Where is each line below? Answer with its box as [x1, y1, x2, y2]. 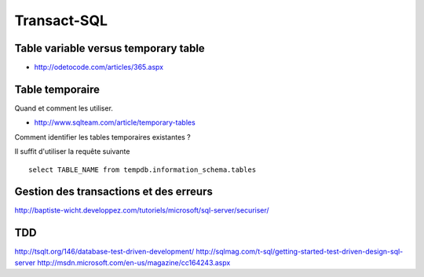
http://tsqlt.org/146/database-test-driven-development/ [14, 247, 195, 257]
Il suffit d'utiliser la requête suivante [14, 147, 130, 156]
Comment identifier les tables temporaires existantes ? [14, 132, 192, 141]
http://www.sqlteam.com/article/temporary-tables [34, 118, 196, 127]
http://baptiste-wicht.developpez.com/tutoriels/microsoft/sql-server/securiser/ [14, 206, 270, 215]
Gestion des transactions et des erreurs [14, 185, 214, 199]
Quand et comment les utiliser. [14, 103, 114, 113]
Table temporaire [14, 82, 101, 96]
